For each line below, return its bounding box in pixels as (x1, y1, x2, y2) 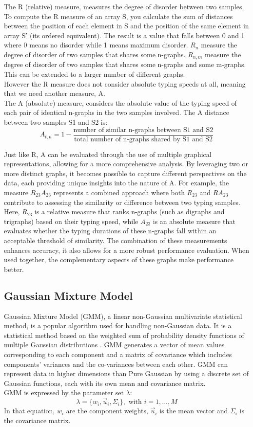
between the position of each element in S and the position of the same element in (4, 21, 249, 31)
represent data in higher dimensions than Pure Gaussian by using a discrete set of (4, 368, 249, 379)
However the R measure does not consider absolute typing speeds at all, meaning (4, 78, 246, 89)
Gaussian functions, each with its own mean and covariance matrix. (4, 378, 206, 388)
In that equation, (4, 405, 55, 416)
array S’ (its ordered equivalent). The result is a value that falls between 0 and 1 (4, 30, 245, 40)
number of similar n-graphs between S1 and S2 (73, 126, 214, 134)
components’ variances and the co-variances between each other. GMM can (4, 359, 228, 369)
